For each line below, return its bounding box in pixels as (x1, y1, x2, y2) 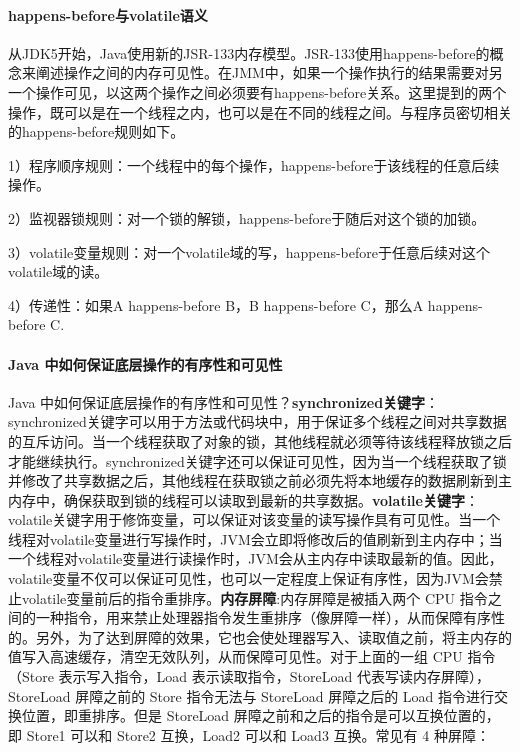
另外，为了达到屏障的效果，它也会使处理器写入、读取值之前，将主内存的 (35, 626, 512, 647)
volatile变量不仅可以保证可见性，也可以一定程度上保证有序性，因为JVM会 (8, 568, 489, 589)
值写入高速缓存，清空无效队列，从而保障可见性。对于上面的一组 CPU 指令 (8, 646, 496, 667)
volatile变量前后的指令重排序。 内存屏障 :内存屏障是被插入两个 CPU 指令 (21, 587, 488, 608)
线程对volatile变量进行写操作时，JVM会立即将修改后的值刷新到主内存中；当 (8, 528, 503, 549)
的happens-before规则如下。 (8, 121, 185, 142)
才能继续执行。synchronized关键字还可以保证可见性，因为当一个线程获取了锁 (8, 450, 507, 471)
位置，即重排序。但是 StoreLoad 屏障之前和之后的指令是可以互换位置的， (21, 705, 500, 726)
